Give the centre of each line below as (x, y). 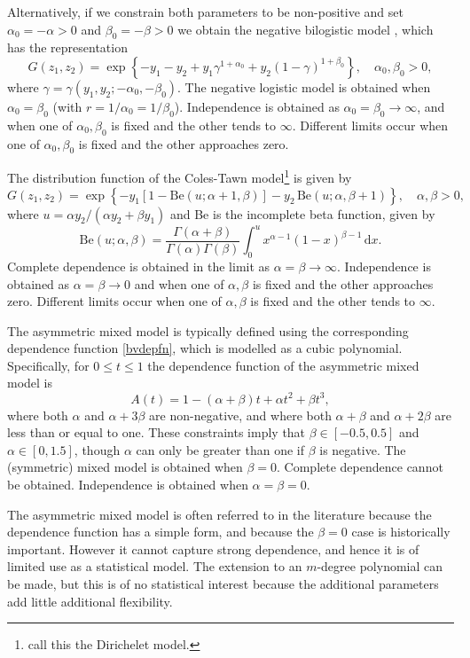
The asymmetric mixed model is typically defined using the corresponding (208, 330)
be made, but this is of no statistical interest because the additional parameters (223, 583)
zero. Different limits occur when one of (114, 301)
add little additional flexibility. (90, 601)
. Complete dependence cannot (360, 467)
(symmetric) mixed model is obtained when (125, 467)
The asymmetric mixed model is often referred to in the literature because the (219, 514)
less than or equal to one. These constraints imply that (157, 432)
